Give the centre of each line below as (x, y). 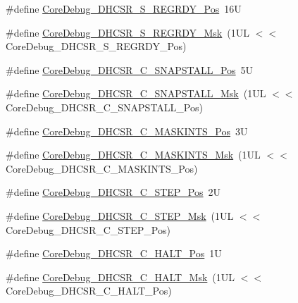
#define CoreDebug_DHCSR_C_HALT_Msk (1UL (120, 277)
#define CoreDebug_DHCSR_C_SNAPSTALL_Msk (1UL (136, 93)
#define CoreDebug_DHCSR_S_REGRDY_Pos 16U (124, 8)
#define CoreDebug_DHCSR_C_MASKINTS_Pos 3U (127, 131)
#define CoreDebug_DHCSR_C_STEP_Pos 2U (113, 192)
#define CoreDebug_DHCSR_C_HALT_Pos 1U (114, 253)
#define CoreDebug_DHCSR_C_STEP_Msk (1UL (120, 215)
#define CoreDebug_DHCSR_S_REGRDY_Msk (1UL (128, 32)
